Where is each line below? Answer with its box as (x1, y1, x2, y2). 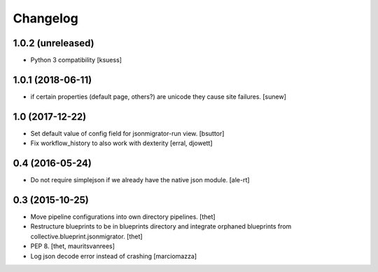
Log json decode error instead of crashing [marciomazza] (30, 252, 197, 260)
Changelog (13, 11, 78, 26)
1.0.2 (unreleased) (13, 37, 94, 49)
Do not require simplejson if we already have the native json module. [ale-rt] (30, 176, 250, 184)
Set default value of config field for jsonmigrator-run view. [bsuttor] (30, 129, 225, 137)
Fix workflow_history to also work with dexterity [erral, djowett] (30, 139, 213, 147)
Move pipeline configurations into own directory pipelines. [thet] (30, 212, 216, 221)
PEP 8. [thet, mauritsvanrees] (30, 242, 115, 250)
